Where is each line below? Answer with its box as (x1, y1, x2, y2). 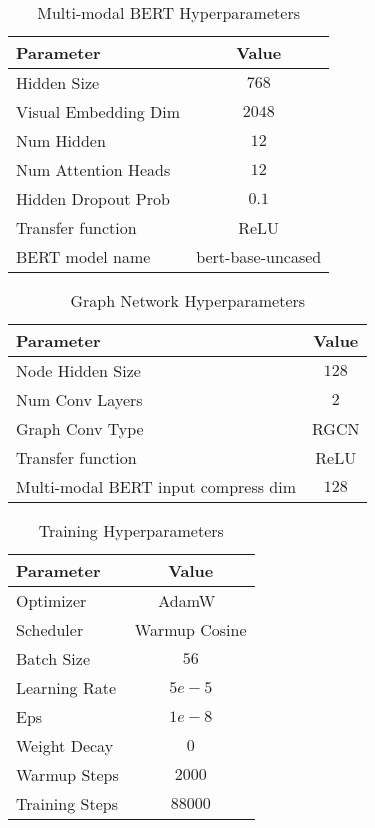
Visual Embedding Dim (16, 100, 181, 123)
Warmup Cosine (134, 618, 247, 641)
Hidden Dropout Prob (16, 187, 170, 210)
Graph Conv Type (16, 417, 144, 440)
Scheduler (16, 618, 84, 641)
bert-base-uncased (196, 245, 322, 268)
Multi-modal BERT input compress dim (16, 475, 297, 498)
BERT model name (16, 245, 151, 268)
